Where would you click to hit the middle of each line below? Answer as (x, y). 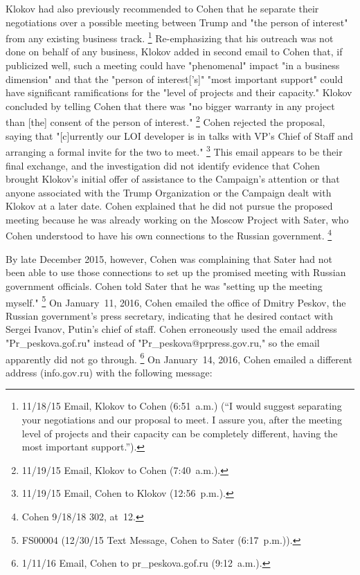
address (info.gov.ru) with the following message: (109, 372)
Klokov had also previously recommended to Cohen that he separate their (162, 8)
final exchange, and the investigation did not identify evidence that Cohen (163, 165)
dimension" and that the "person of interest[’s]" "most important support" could (174, 79)
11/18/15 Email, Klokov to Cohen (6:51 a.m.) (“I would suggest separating (182, 406)
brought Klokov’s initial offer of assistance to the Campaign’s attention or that (173, 179)
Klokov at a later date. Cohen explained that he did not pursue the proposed (169, 206)
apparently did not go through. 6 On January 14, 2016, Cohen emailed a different (179, 358)
